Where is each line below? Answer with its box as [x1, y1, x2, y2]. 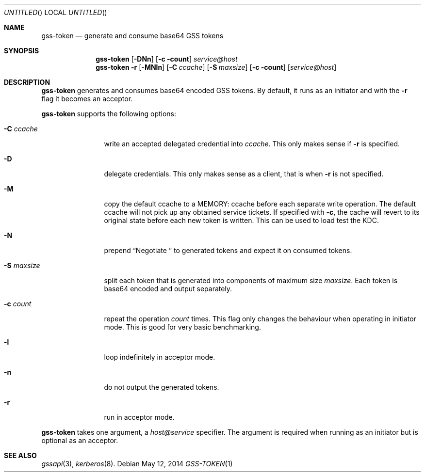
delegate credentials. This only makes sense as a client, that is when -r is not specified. [104, 170, 384, 178]
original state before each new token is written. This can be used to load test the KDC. [104, 216, 379, 224]
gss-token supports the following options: [41, 110, 177, 118]
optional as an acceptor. [41, 436, 118, 444]
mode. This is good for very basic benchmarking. [104, 323, 261, 331]
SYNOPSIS [4, 47, 39, 55]
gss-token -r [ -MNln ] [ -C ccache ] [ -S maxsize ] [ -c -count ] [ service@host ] [96, 63, 337, 71]
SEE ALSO [4, 451, 37, 460]
